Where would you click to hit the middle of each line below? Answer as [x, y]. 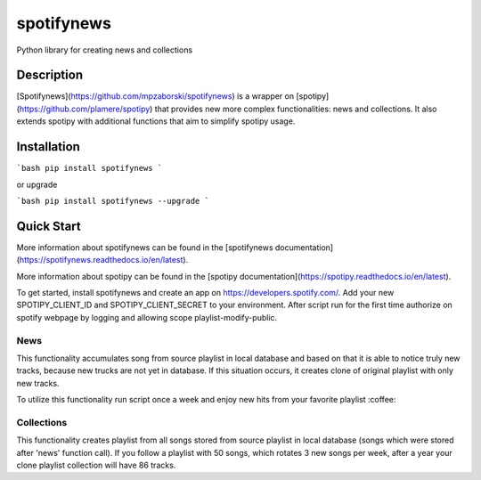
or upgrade [37, 184]
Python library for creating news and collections [105, 50]
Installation [48, 147]
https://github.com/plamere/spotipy [85, 109]
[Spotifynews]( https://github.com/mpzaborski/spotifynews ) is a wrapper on [155, 96]
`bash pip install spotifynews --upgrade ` [113, 201]
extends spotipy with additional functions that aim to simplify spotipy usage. [156, 121]
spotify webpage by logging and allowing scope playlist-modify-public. [147, 317]
